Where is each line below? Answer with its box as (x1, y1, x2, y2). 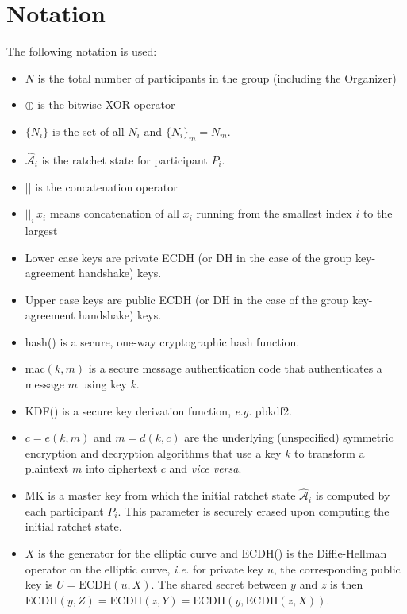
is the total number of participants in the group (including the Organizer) (37, 69, 397, 86)
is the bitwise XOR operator (37, 96, 175, 113)
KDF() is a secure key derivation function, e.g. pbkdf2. (25, 402, 292, 419)
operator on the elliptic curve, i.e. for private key (25, 560, 264, 577)
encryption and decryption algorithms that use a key (25, 444, 282, 461)
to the (363, 205, 393, 222)
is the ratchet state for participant (41, 151, 208, 168)
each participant (25, 502, 104, 519)
